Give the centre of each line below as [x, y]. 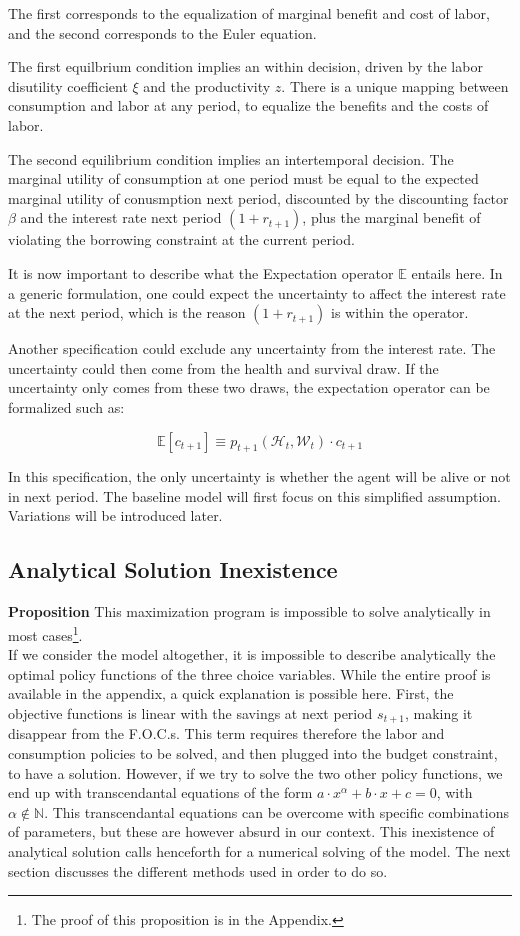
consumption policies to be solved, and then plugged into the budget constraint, [253, 752]
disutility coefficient [68, 85]
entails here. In [457, 272]
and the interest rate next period [121, 217]
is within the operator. [400, 312]
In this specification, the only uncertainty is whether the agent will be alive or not [259, 476]
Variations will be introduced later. [115, 515]
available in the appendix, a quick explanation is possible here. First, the [231, 693]
